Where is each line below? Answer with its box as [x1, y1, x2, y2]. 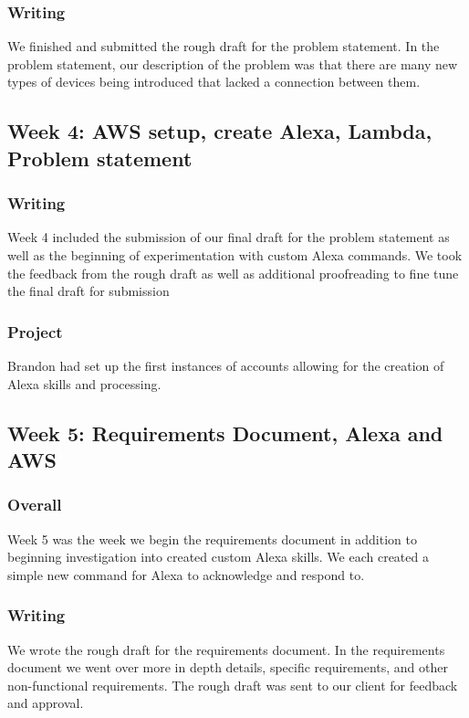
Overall [7, 493, 62, 516]
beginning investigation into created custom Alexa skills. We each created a [7, 547, 429, 566]
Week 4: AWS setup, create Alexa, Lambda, [7, 117, 433, 145]
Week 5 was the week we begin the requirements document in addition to [7, 529, 417, 548]
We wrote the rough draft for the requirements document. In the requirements [7, 639, 445, 659]
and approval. [7, 693, 84, 713]
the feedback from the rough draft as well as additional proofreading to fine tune [7, 263, 459, 282]
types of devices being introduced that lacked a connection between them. [7, 72, 421, 91]
